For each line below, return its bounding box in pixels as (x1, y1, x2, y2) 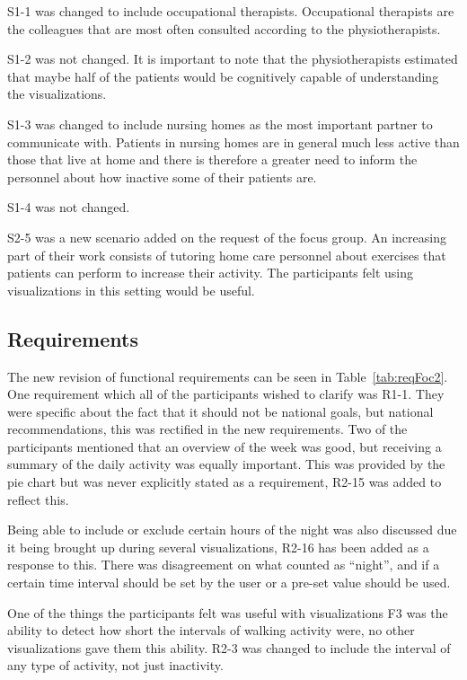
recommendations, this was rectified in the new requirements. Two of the (7, 419, 408, 438)
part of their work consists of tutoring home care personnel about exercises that (7, 245, 446, 264)
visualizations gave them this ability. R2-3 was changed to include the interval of (7, 638, 451, 657)
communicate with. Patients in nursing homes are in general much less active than (7, 132, 460, 151)
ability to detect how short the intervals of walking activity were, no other (7, 621, 415, 640)
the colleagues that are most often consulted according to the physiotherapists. (7, 19, 441, 38)
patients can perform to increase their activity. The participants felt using (7, 263, 414, 282)
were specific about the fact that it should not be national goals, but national (7, 402, 434, 420)
